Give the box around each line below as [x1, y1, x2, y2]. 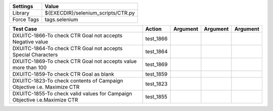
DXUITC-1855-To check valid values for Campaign [12, 90, 132, 97]
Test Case [12, 26, 37, 32]
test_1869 [145, 61, 168, 68]
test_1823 [145, 80, 168, 87]
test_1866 [145, 35, 168, 42]
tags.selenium [44, 16, 78, 23]
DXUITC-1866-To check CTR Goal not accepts [12, 32, 123, 39]
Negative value [12, 38, 49, 45]
